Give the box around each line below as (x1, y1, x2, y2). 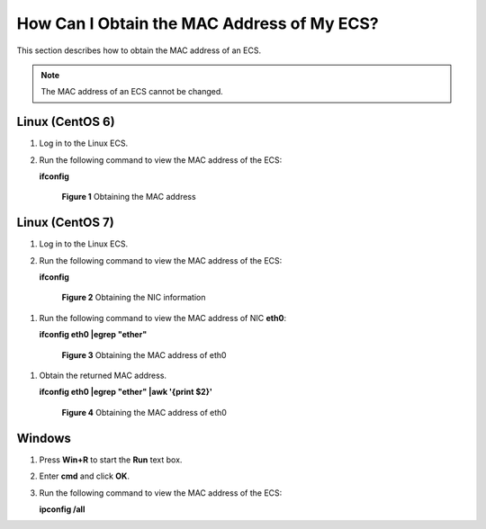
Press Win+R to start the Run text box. (39, 454, 183, 465)
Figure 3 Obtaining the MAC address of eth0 (61, 349, 227, 360)
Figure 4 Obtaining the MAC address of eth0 (61, 407, 227, 417)
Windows (16, 430, 71, 445)
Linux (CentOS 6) (16, 114, 116, 130)
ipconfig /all (39, 504, 85, 515)
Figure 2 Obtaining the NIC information (61, 292, 206, 303)
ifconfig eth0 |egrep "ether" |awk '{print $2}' (39, 387, 213, 398)
